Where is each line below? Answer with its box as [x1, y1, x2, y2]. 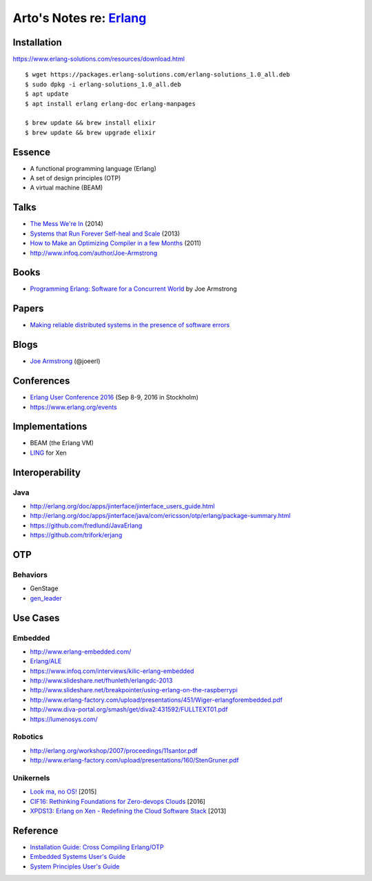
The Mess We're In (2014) [30, 220, 103, 228]
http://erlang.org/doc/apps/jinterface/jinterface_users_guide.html [30, 502, 215, 510]
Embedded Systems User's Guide [30, 853, 126, 861]
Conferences [12, 375, 70, 387]
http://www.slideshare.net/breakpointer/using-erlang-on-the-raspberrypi [30, 686, 238, 694]
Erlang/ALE [30, 657, 62, 665]
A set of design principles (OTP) [30, 174, 121, 183]
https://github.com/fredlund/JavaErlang [30, 521, 143, 530]
